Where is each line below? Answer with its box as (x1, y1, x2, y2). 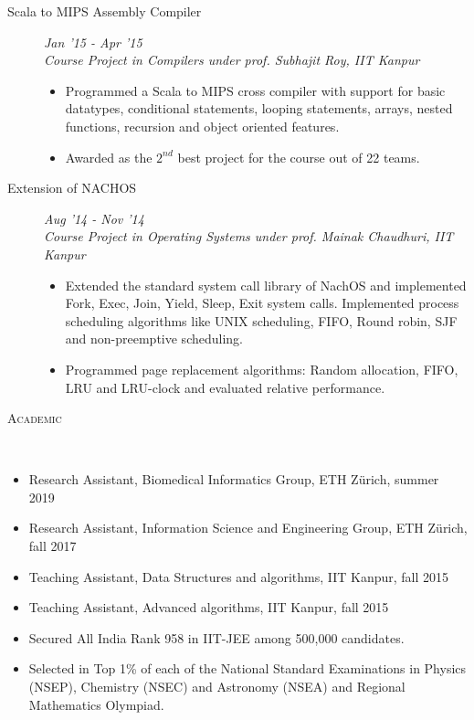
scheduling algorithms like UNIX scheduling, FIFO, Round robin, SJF (65, 311, 458, 330)
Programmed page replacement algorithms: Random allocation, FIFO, (65, 359, 458, 378)
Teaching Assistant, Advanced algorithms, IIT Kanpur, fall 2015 (28, 598, 389, 617)
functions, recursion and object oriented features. (65, 116, 340, 135)
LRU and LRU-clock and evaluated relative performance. (65, 377, 385, 397)
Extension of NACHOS (7, 178, 137, 197)
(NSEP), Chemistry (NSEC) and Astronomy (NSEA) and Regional (28, 677, 406, 696)
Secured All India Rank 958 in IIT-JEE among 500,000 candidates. (28, 628, 405, 647)
